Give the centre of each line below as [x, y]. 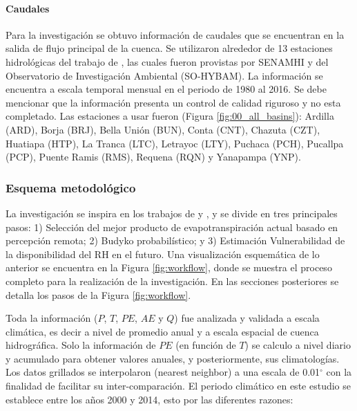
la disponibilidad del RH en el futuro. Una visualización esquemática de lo [163, 254]
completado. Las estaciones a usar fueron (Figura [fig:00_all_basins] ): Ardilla [170, 116]
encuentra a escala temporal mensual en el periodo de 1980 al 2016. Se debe [166, 89]
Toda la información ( [52, 318]
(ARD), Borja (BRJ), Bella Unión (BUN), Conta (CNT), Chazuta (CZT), [163, 129]
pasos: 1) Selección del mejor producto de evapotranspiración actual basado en [172, 227]
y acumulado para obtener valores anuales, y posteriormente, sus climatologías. [173, 358]
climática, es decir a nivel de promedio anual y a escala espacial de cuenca [162, 331]
